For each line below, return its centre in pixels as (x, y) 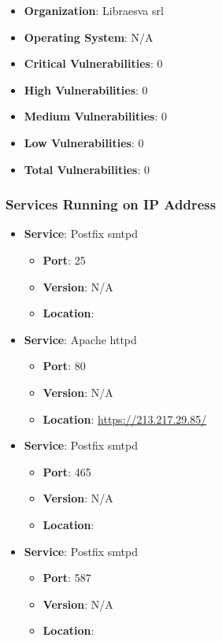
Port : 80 (64, 366)
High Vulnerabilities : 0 (86, 89)
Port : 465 (67, 471)
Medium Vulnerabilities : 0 (95, 116)
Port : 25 (64, 259)
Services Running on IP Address (111, 204)
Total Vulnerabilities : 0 (87, 169)
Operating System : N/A (89, 37)
